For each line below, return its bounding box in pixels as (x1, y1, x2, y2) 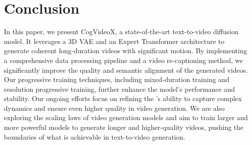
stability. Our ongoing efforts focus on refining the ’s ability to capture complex (4, 93, 242, 104)
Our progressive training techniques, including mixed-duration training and (4, 74, 229, 84)
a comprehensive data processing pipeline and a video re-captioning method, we (4, 55, 243, 65)
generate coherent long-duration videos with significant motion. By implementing (4, 45, 247, 56)
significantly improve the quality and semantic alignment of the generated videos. (4, 64, 248, 75)
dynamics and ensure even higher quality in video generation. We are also (4, 103, 225, 113)
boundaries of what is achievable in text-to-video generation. (4, 131, 185, 142)
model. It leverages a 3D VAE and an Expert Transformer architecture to (4, 36, 225, 46)
